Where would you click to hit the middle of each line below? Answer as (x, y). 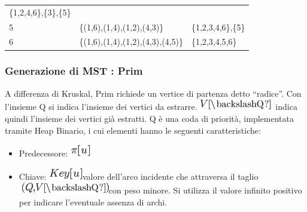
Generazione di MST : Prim (74, 71)
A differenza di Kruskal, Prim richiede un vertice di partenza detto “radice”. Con (153, 93)
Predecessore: (43, 153)
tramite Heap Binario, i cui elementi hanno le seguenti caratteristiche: (133, 130)
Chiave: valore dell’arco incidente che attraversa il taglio (139, 176)
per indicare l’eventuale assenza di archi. (93, 202)
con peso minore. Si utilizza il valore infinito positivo (205, 190)
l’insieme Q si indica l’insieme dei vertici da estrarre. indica (151, 107)
